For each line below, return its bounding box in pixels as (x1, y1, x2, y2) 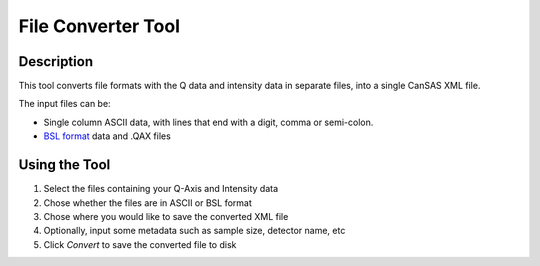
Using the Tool (18, 156, 111, 174)
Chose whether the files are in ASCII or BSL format (43, 196, 252, 209)
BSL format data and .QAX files (43, 130, 172, 142)
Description (18, 53, 94, 70)
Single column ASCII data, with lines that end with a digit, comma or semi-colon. (43, 116, 374, 128)
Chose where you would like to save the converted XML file (43, 210, 289, 222)
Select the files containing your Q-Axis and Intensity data (43, 183, 279, 195)
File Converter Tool (18, 15, 180, 37)
